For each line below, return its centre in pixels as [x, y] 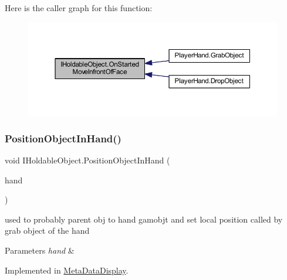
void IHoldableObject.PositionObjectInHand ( [87, 160]
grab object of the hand [47, 231]
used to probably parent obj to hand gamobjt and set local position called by [144, 219]
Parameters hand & [40, 250]
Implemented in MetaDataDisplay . [67, 270]
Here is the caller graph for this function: [79, 8]
